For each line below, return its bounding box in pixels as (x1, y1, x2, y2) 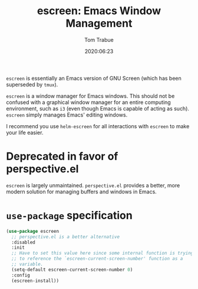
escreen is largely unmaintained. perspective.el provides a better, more (6, 181, 180, 189)
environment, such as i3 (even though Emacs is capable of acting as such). (6, 105, 190, 112)
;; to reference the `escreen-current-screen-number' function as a (11, 256, 183, 262)
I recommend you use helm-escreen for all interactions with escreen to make (6, 122, 190, 129)
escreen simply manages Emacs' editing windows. (6, 111, 128, 118)
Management (65, 17, 133, 30)
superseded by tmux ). (6, 81, 58, 88)
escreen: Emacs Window (37, 4, 161, 18)
